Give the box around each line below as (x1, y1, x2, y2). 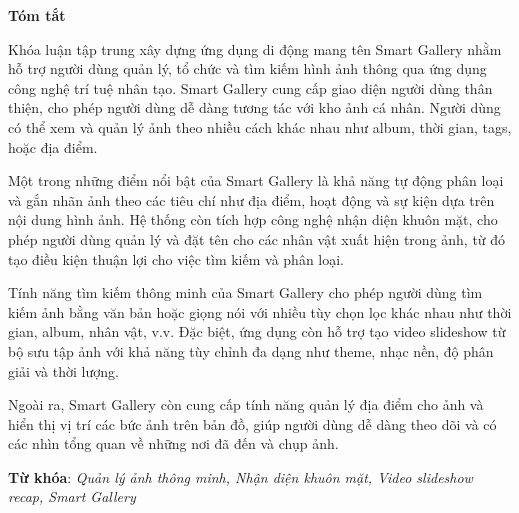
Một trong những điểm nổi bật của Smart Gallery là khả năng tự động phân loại (8, 170, 504, 191)
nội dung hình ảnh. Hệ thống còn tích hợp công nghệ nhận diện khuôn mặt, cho (8, 209, 498, 230)
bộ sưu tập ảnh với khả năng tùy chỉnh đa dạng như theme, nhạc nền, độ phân (8, 340, 494, 361)
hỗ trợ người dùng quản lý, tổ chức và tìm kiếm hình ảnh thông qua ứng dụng (8, 58, 487, 79)
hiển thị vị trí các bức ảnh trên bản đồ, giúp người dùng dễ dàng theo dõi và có (8, 413, 497, 434)
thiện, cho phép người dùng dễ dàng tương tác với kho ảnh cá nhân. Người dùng (8, 97, 501, 118)
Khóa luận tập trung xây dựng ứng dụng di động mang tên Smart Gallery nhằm (8, 38, 502, 59)
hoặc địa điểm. (8, 136, 98, 157)
